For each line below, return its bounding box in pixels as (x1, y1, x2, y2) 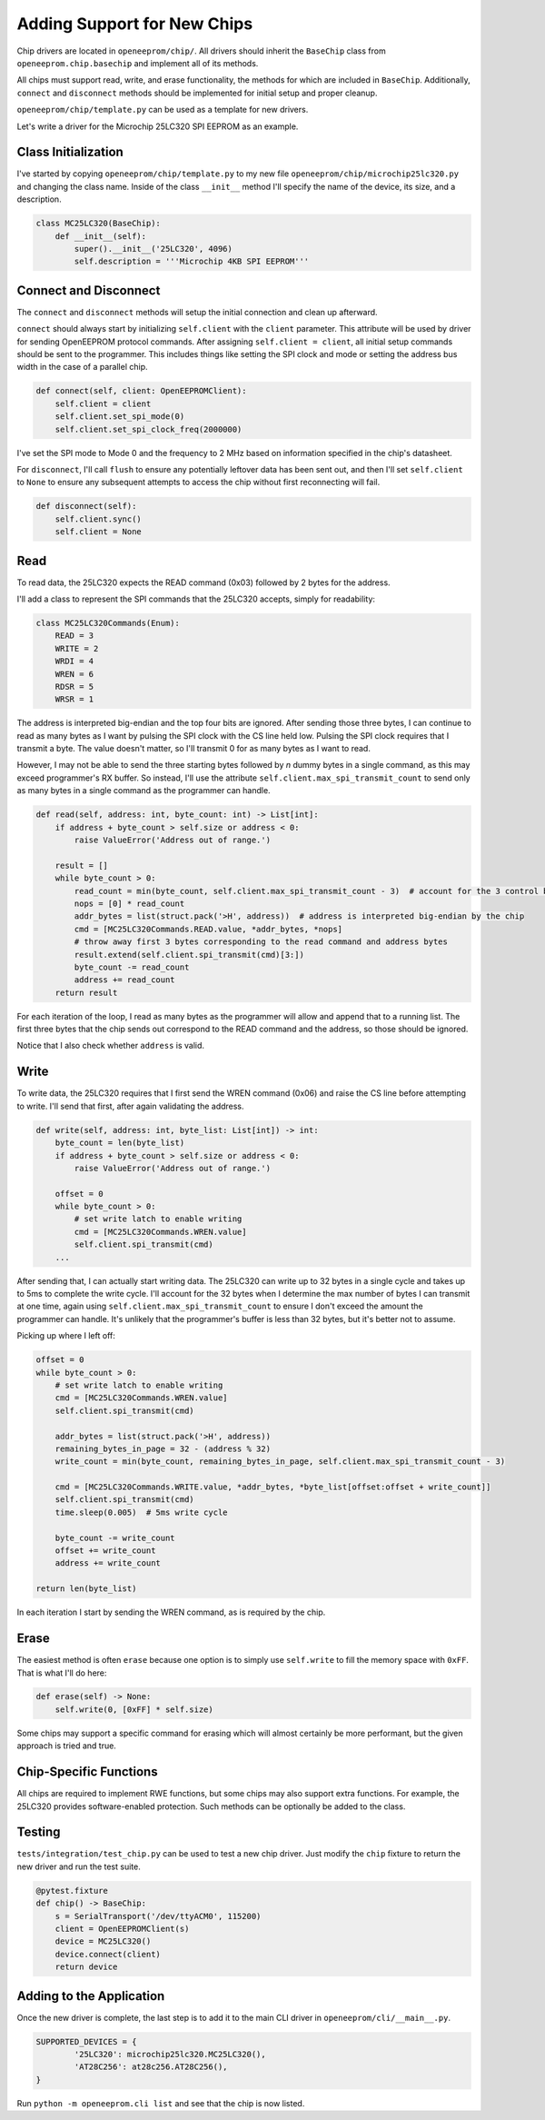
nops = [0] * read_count (74, 898, 185, 909)
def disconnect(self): (35, 501, 137, 512)
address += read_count (74, 975, 176, 985)
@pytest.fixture (35, 1886, 109, 1896)
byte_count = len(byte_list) (54, 1138, 185, 1149)
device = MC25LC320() (54, 1936, 152, 1946)
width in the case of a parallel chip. (16, 362, 149, 373)
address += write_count (54, 1558, 161, 1568)
